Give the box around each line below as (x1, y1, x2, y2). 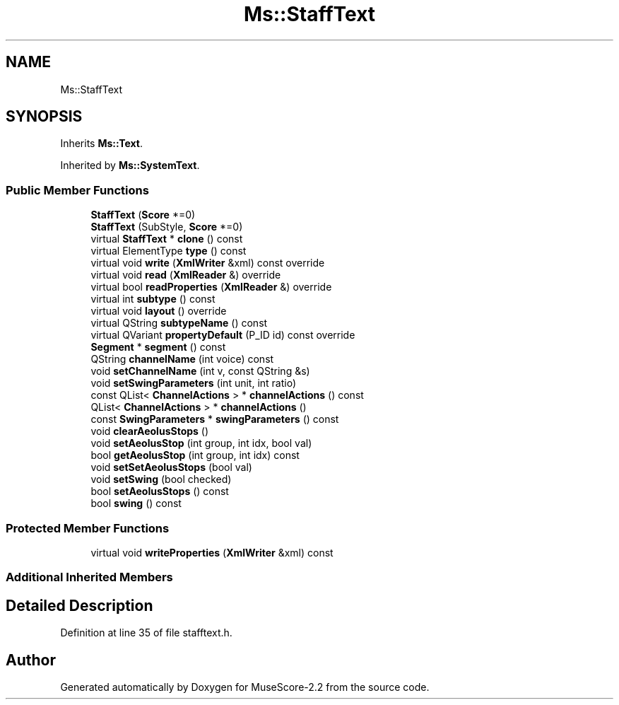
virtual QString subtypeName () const (90, 317, 268, 330)
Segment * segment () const (90, 341, 226, 354)
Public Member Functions (6, 182, 149, 197)
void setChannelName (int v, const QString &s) (90, 365, 310, 378)
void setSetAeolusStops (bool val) (90, 461, 252, 474)
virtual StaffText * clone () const (90, 233, 243, 245)
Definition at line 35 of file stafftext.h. (60, 627, 232, 639)
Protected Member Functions (6, 520, 170, 535)
